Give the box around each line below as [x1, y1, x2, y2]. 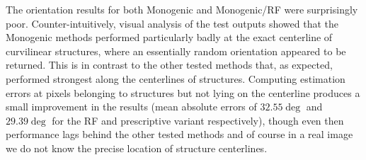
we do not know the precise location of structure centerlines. [6, 140, 268, 155]
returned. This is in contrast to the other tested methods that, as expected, [6, 57, 333, 72]
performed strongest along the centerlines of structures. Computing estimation [6, 71, 345, 86]
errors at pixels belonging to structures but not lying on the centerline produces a [6, 85, 360, 100]
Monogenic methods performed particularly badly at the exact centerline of [6, 30, 333, 45]
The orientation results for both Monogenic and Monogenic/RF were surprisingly [6, 2, 358, 16]
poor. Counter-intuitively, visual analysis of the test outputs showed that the [6, 16, 338, 30]
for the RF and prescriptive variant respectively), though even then [52, 113, 344, 127]
